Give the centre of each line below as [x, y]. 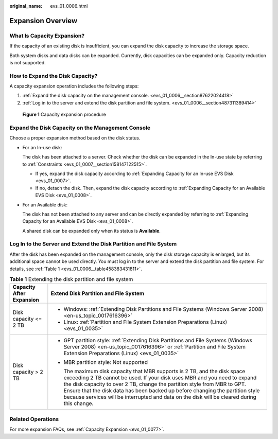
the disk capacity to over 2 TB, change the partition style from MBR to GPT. [155, 384]
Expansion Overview [44, 21]
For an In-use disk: [42, 147]
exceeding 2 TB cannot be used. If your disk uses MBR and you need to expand [160, 378]
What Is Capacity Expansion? [47, 36]
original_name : [26, 6]
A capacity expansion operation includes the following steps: [74, 86]
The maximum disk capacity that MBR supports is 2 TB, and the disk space [154, 372]
